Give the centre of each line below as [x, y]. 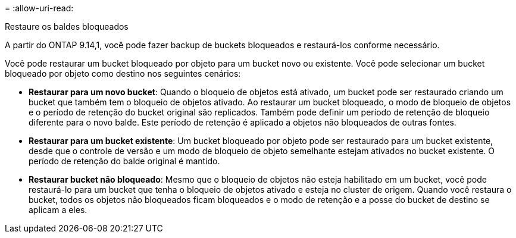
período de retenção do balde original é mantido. [124, 161]
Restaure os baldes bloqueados [67, 26]
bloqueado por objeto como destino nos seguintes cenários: [123, 73]
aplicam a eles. [58, 210]
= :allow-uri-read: [39, 8]
